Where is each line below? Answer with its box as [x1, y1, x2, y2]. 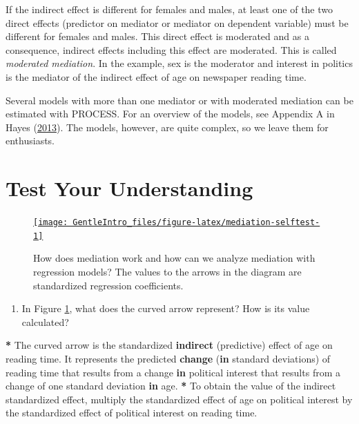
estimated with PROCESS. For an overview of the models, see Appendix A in [6, 106, 335, 121]
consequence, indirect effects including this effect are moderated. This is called [6, 42, 337, 57]
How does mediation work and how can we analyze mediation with [33, 251, 316, 265]
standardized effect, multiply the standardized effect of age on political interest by [6, 392, 353, 406]
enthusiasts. [6, 133, 55, 148]
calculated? [21, 314, 69, 329]
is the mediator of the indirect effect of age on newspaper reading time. [6, 69, 307, 84]
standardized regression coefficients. [33, 278, 184, 292]
